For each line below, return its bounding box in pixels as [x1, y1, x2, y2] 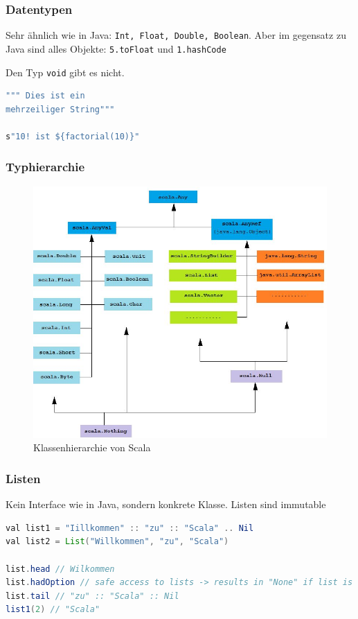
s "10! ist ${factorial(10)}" [6, 131, 140, 141]
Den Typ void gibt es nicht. [6, 64, 125, 79]
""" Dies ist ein [6, 91, 85, 101]
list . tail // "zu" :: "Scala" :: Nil [6, 591, 179, 601]
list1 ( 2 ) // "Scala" [6, 604, 100, 615]
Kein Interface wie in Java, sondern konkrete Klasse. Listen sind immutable [6, 497, 326, 512]
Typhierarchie [6, 158, 85, 175]
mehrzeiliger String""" [6, 104, 115, 114]
